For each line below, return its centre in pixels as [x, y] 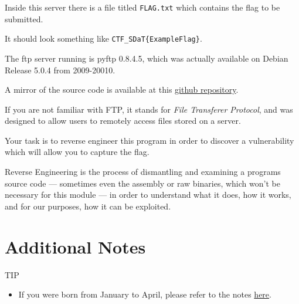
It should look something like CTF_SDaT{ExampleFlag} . [103, 38]
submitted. [24, 18]
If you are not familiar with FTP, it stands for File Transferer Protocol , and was [149, 109]
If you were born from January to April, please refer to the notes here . [145, 294]
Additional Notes [75, 246]
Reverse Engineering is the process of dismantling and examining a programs [143, 172]
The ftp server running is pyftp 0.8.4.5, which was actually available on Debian [147, 58]
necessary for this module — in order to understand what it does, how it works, [148, 195]
